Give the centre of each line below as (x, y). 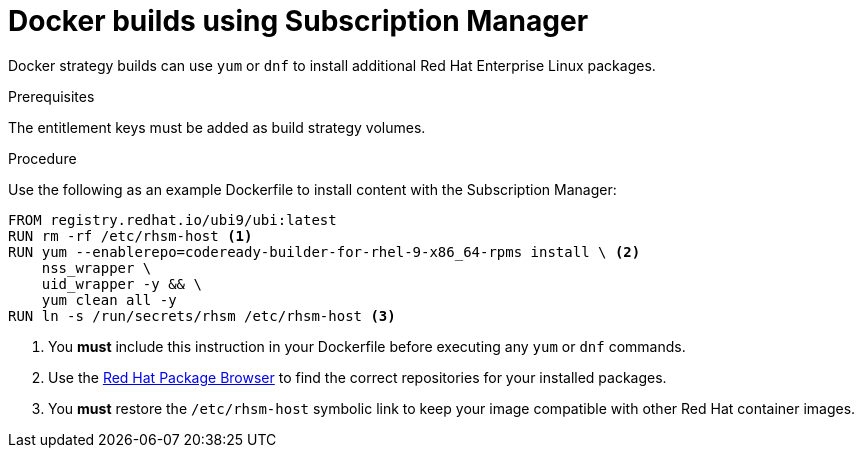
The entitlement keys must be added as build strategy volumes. (217, 127)
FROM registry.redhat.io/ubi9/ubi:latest (172, 219)
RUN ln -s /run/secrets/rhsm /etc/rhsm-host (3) (202, 315)
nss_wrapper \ (96, 267)
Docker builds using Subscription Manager (298, 21)
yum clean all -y (109, 299)
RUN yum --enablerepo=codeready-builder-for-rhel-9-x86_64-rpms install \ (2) (324, 251)
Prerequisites (51, 96)
